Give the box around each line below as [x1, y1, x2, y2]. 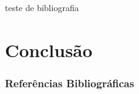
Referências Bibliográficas [5, 75, 134, 90]
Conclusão [5, 37, 92, 62]
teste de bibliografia [5, 1, 79, 14]
